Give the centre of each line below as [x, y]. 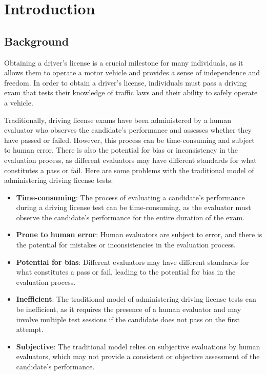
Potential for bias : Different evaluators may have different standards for [132, 262]
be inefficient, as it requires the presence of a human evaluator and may [129, 309]
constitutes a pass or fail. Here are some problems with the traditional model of [129, 170]
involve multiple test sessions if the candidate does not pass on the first [128, 319]
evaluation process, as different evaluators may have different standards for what [130, 160]
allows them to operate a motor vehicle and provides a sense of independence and [132, 72]
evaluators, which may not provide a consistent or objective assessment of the [138, 356]
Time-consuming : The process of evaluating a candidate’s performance [130, 197]
